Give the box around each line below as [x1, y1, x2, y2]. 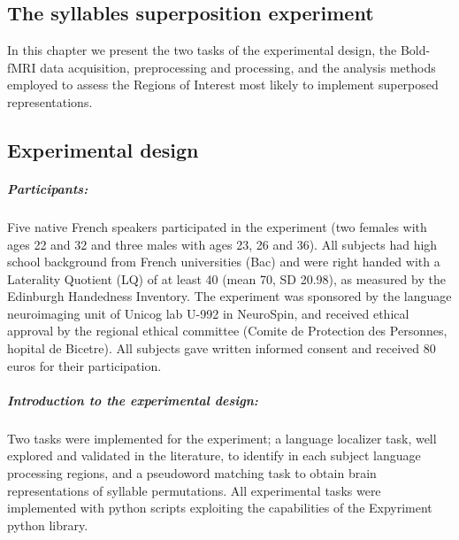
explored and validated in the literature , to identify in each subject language [7, 446, 421, 465]
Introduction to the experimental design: [7, 390, 258, 409]
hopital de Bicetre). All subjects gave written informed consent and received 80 [7, 339, 436, 358]
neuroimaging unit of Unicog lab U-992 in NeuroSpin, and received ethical [7, 304, 409, 322]
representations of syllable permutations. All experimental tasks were [7, 481, 381, 499]
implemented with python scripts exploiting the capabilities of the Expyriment [7, 498, 432, 517]
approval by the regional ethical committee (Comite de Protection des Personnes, [7, 321, 448, 340]
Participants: [7, 179, 88, 197]
